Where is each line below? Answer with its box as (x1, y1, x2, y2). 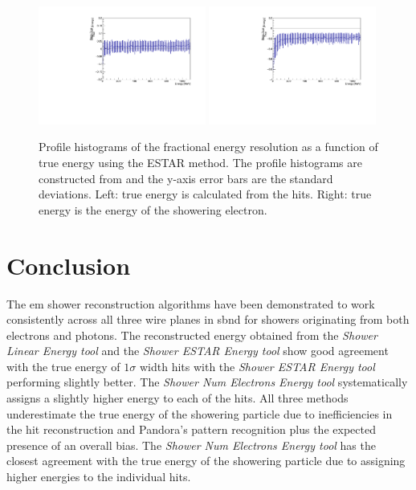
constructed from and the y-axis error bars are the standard (39, 169, 333, 186)
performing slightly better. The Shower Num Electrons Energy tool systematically (6, 374, 408, 390)
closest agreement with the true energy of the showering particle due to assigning (6, 452, 406, 469)
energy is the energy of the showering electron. (39, 201, 267, 218)
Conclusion (6, 248, 131, 281)
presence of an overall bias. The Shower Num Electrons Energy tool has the (6, 436, 376, 453)
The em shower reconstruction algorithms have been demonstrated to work (6, 295, 375, 312)
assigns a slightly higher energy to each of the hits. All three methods (6, 390, 349, 406)
